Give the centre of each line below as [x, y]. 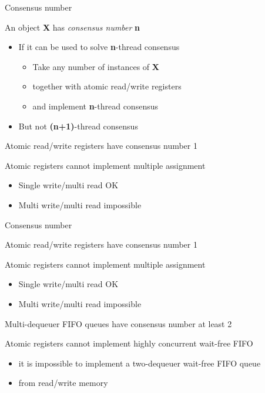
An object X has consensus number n [73, 27]
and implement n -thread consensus [95, 106]
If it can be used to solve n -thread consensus [99, 47]
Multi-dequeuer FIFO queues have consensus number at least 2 [118, 323]
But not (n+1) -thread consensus [78, 126]
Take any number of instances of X [96, 66]
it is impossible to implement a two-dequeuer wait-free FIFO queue [140, 363]
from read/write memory [63, 383]
